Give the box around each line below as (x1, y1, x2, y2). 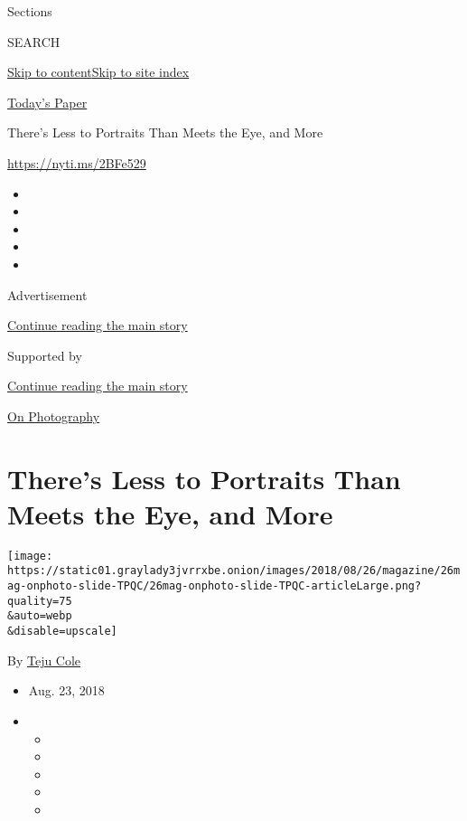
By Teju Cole (7, 650, 81, 669)
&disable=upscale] (7, 625, 117, 638)
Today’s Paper (7, 92, 88, 111)
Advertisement (7, 285, 88, 304)
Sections (7, 2, 52, 20)
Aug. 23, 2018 (28, 681, 105, 700)
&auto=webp (7, 609, 72, 623)
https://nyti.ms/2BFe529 (7, 153, 146, 172)
